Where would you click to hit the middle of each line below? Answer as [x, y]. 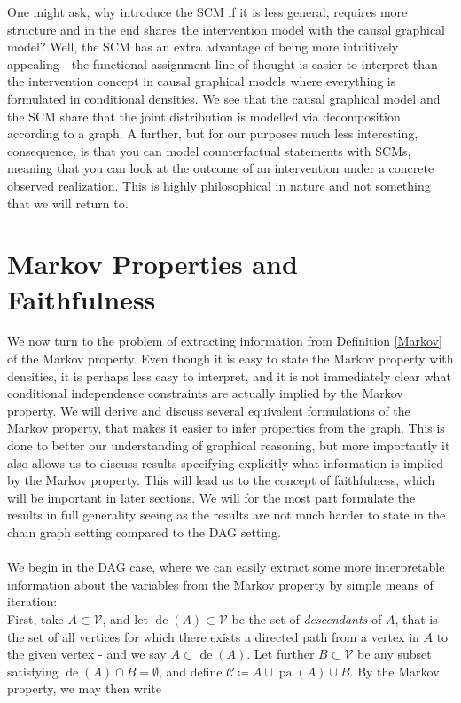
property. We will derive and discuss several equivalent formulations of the [209, 410]
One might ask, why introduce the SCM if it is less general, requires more [207, 12]
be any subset [394, 654]
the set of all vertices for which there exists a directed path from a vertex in [213, 636]
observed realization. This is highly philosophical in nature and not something [219, 185]
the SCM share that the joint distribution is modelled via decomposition [204, 116]
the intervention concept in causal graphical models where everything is [202, 81]
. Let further [281, 654]
